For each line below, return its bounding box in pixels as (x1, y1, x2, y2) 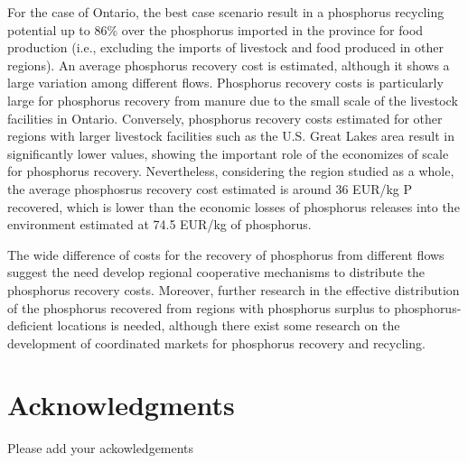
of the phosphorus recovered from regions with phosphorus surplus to (7, 298, 390, 317)
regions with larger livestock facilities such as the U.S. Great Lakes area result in (7, 126, 454, 145)
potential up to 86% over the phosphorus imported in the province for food (7, 20, 424, 39)
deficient (7, 316, 53, 335)
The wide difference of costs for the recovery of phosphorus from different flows (7, 245, 445, 264)
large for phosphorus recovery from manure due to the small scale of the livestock (7, 90, 458, 109)
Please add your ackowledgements (7, 439, 194, 458)
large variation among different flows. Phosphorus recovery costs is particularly (7, 73, 444, 92)
